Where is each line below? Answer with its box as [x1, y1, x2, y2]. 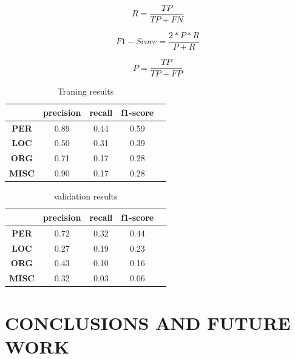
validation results [53, 190, 118, 203]
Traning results [57, 85, 114, 98]
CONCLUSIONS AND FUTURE [5, 310, 291, 335]
